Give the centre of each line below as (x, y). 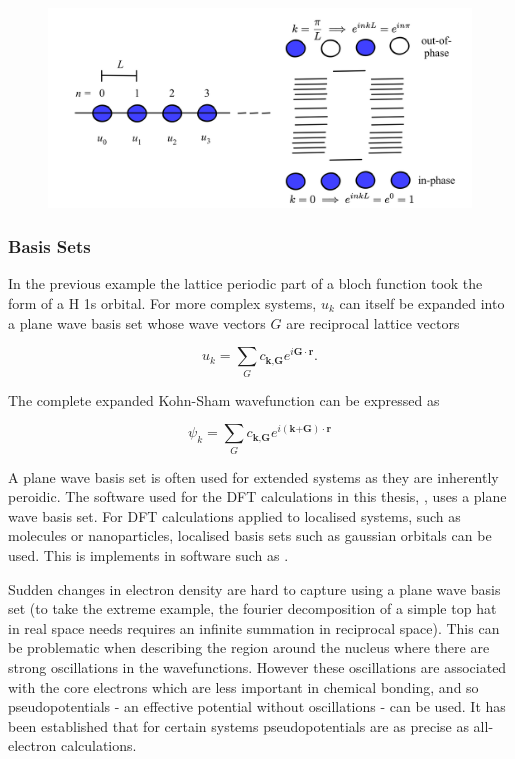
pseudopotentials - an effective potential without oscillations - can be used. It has (257, 706)
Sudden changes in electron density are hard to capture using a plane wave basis (254, 588)
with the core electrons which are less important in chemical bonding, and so (243, 686)
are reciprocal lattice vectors (373, 322)
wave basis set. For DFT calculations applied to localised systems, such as (234, 515)
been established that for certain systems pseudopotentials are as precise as (238, 725)
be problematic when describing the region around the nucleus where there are (249, 647)
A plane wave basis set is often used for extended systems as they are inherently (253, 476)
